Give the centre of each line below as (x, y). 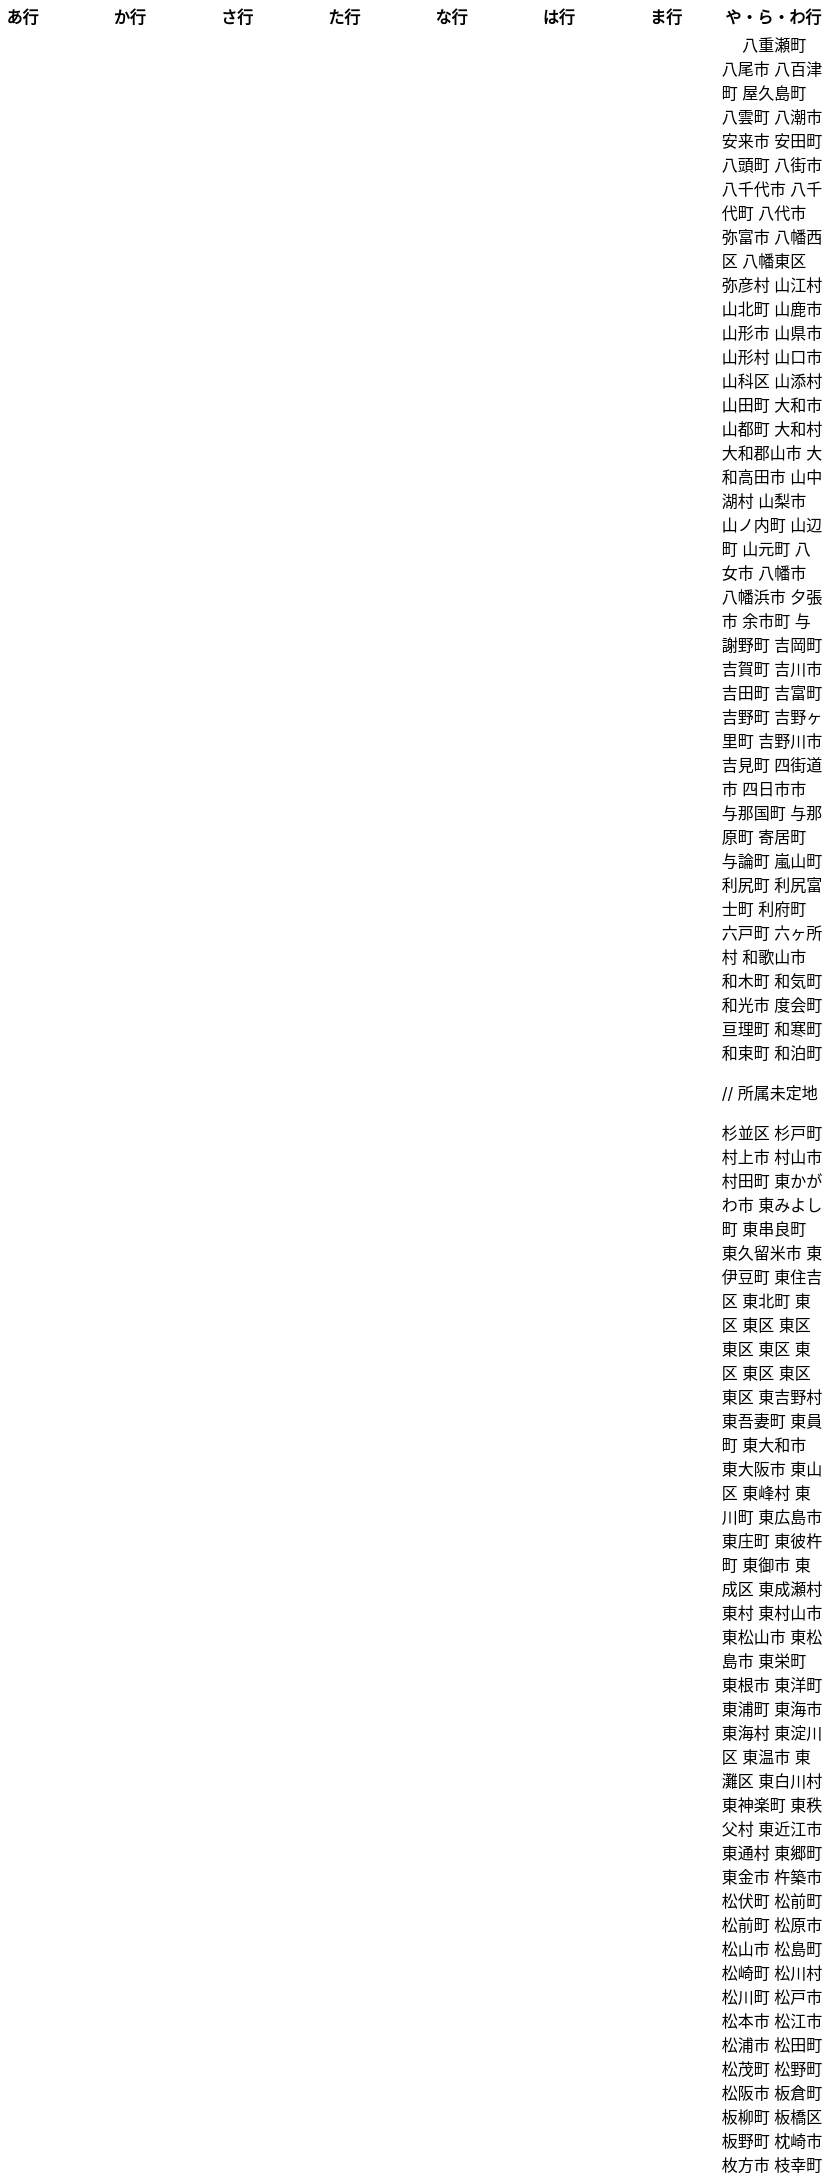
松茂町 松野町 (772, 2069)
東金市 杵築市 (772, 1877)
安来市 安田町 (772, 141)
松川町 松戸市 (772, 1997)
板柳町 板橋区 (772, 2117)
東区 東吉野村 (772, 1397)
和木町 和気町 (772, 981)
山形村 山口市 (772, 357)
